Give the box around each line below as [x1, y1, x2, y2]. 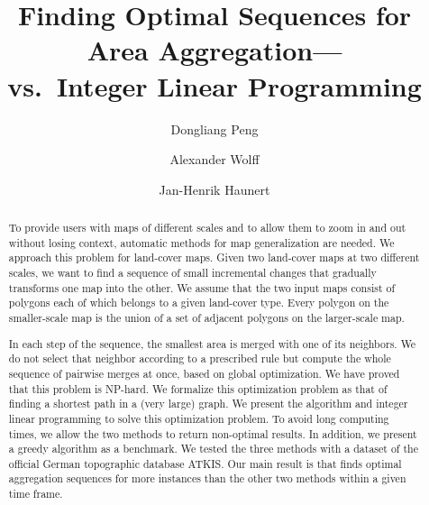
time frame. [8, 486, 63, 501]
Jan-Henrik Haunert [159, 179, 270, 198]
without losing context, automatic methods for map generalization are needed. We [8, 234, 395, 250]
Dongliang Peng [170, 119, 259, 138]
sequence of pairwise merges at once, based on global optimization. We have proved [8, 365, 400, 381]
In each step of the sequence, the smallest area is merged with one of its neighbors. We [8, 335, 416, 351]
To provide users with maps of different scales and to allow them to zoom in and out [8, 220, 406, 235]
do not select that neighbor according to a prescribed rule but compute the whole [8, 351, 391, 366]
